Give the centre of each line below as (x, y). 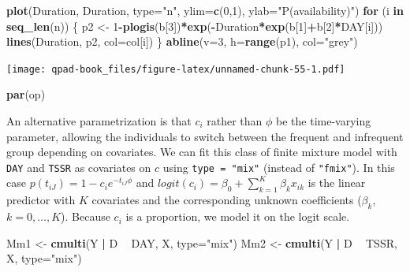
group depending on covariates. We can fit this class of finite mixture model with (202, 152)
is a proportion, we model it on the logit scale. (238, 216)
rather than (235, 121)
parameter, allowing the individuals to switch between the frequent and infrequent (205, 136)
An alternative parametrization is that (99, 121)
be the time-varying (324, 121)
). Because (86, 216)
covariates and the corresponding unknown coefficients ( (227, 200)
